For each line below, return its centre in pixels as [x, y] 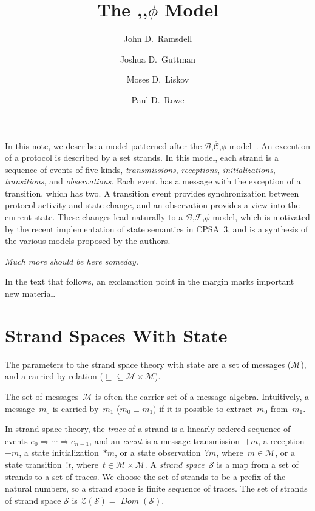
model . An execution [270, 145]
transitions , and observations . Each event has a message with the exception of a [153, 181]
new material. [30, 293]
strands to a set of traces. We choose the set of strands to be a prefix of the [145, 476]
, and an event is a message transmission [164, 440]
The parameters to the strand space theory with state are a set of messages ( [148, 364]
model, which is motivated [261, 217]
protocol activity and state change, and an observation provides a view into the [152, 205]
